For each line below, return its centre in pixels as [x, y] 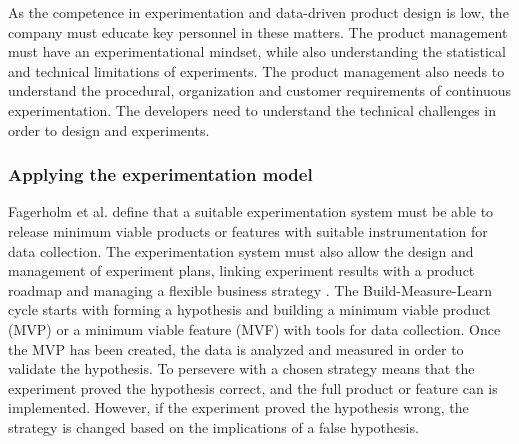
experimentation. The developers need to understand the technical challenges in [252, 109]
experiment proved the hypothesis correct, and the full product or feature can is [253, 387]
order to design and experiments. [109, 129]
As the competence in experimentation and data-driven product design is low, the [258, 12]
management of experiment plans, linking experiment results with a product [241, 270]
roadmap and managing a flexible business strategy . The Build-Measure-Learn [250, 289]
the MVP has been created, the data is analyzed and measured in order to [236, 348]
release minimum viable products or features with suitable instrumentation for [248, 230]
